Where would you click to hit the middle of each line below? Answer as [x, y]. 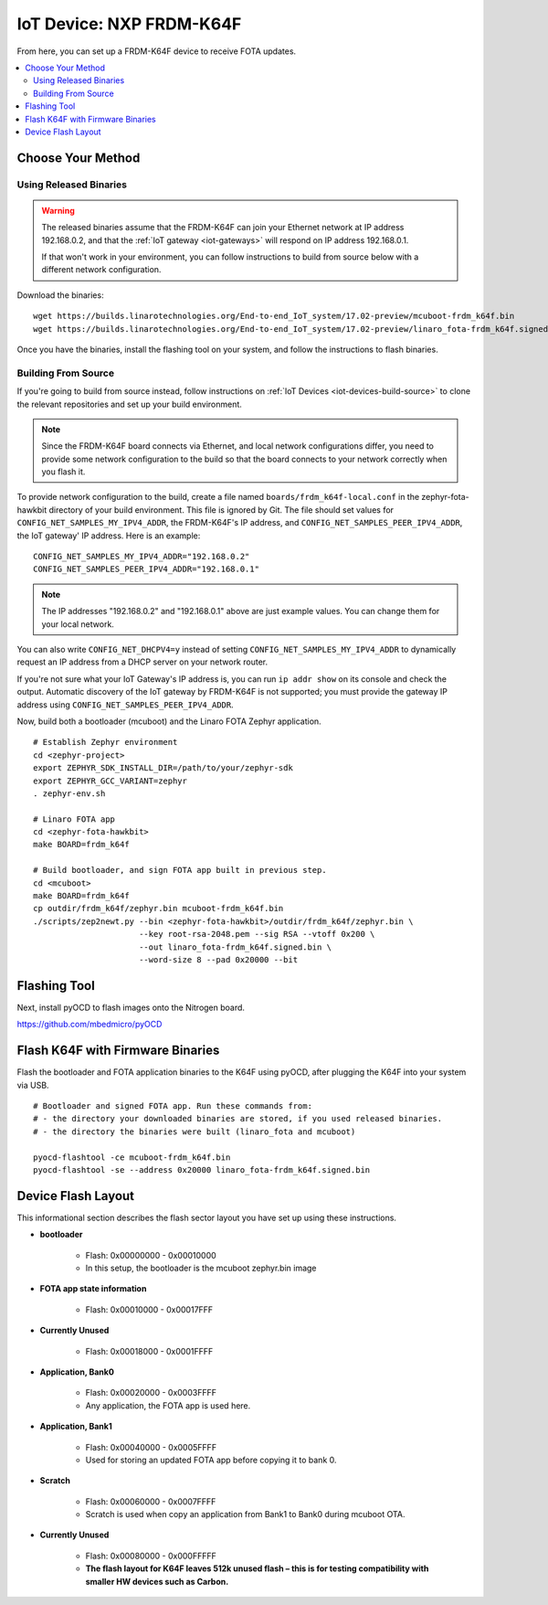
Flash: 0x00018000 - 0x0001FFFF [149, 1351]
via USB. [33, 1085]
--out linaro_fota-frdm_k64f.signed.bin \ [235, 947]
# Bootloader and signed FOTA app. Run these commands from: [173, 1105]
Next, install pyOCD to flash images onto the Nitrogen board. [131, 1007]
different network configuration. [101, 270]
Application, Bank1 [76, 1427]
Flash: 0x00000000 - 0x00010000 [151, 1255]
